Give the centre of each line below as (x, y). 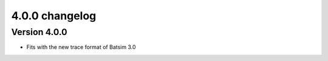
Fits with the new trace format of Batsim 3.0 (81, 47)
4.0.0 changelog (54, 16)
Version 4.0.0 (39, 32)
